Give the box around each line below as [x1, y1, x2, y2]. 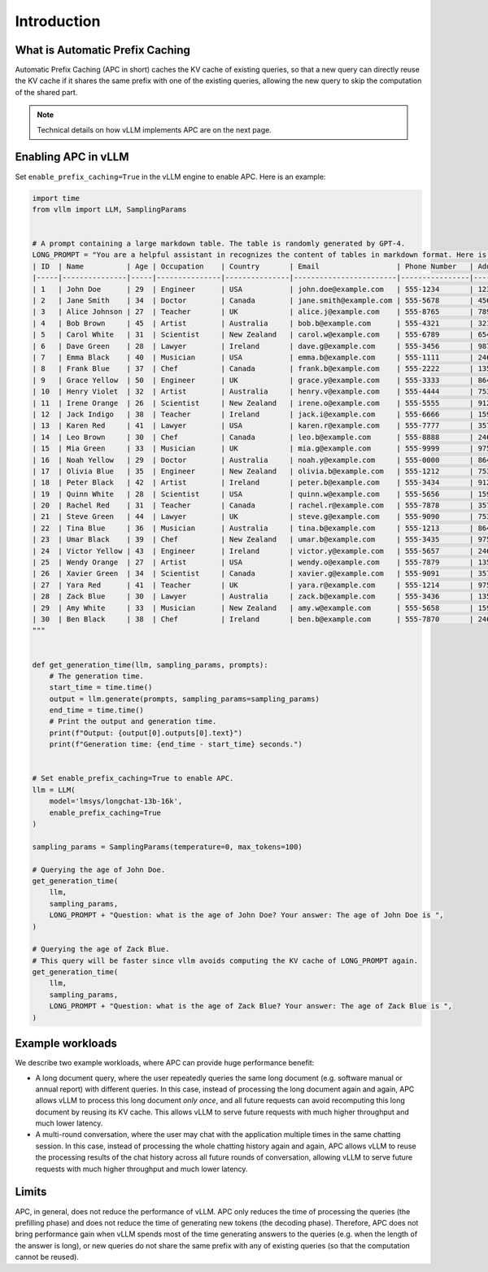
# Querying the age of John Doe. [32, 865, 166, 874]
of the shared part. [15, 87, 78, 97]
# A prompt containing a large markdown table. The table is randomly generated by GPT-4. [32, 239, 406, 248]
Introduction [15, 12, 101, 30]
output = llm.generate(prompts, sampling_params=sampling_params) [49, 694, 320, 704]
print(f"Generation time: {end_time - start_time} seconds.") [49, 740, 303, 749]
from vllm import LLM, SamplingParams [32, 204, 187, 214]
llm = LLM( [32, 785, 76, 795]
